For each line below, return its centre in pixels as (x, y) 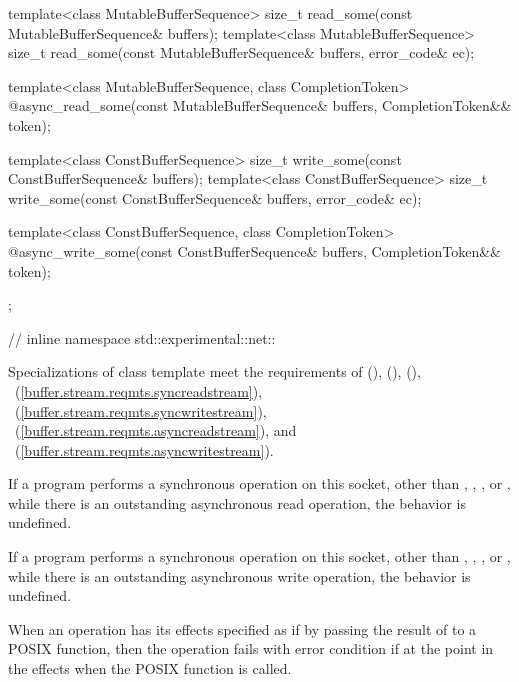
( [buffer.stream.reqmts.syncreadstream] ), (138, 390)
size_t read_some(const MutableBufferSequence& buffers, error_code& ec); (241, 52)
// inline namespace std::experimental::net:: (142, 337)
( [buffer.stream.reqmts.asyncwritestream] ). (144, 449)
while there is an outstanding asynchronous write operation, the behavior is (239, 575)
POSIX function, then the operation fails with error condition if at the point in (251, 648)
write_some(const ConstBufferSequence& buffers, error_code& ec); (215, 197)
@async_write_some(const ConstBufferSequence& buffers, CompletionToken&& (255, 250)
